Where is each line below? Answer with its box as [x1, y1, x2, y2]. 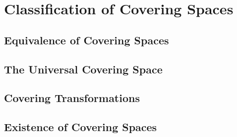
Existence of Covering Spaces [4, 119, 157, 135]
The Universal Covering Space [4, 61, 163, 76]
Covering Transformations [4, 90, 140, 105]
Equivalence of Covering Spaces [4, 32, 169, 47]
